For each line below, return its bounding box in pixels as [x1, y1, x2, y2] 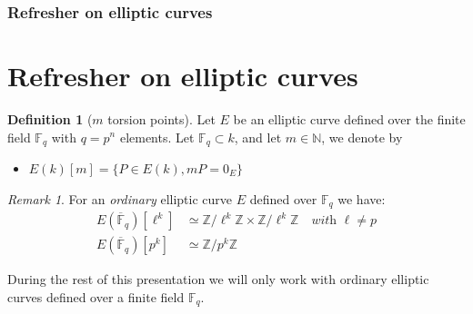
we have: [337, 189, 386, 208]
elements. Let [119, 127, 195, 146]
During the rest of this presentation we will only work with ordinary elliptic [7, 270, 429, 289]
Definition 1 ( [7, 109, 93, 128]
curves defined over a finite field [7, 287, 185, 306]
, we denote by [321, 127, 403, 146]
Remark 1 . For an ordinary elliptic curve [7, 189, 233, 208]
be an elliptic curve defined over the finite [233, 109, 466, 128]
